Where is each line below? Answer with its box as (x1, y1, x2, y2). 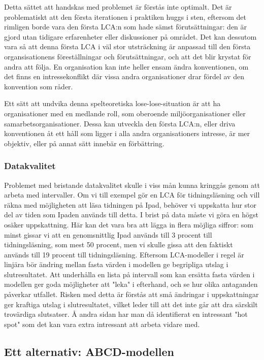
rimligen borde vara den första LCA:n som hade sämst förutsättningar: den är (4, 21, 247, 32)
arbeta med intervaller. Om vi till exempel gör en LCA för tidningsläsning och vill (4, 189, 260, 200)
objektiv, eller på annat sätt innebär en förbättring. (4, 138, 164, 148)
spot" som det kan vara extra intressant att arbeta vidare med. (4, 318, 200, 329)
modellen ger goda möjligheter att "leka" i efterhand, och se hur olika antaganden (4, 279, 258, 289)
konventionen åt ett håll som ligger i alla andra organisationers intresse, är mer (4, 128, 250, 139)
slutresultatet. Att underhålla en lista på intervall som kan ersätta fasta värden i (4, 269, 255, 279)
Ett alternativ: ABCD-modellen (4, 343, 174, 359)
